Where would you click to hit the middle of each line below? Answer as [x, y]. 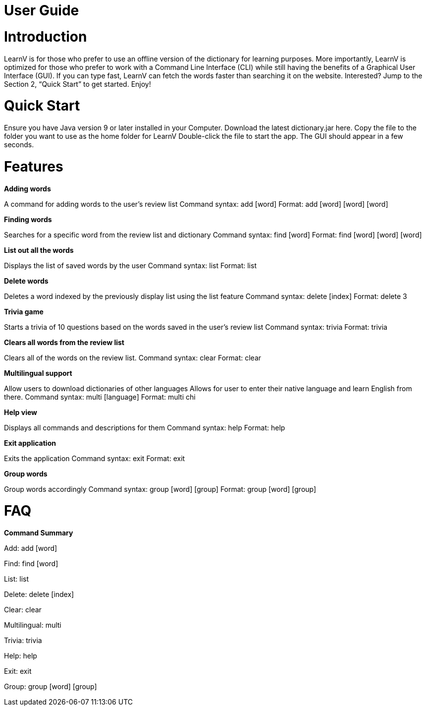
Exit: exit [18, 671]
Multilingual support [38, 373]
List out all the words [39, 250]
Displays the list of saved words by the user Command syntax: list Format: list [130, 265]
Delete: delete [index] [39, 594]
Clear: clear [23, 610]
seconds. [19, 145]
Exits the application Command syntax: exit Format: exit [95, 458]
